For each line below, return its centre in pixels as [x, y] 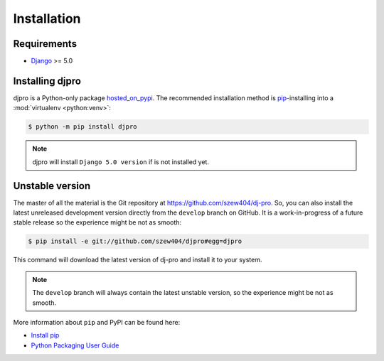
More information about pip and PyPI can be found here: [97, 322]
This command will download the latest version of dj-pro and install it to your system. [138, 260]
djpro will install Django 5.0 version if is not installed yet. [121, 162]
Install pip [45, 335]
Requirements [45, 44]
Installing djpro [47, 81]
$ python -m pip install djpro [83, 127]
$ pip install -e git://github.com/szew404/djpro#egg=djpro [135, 241]
